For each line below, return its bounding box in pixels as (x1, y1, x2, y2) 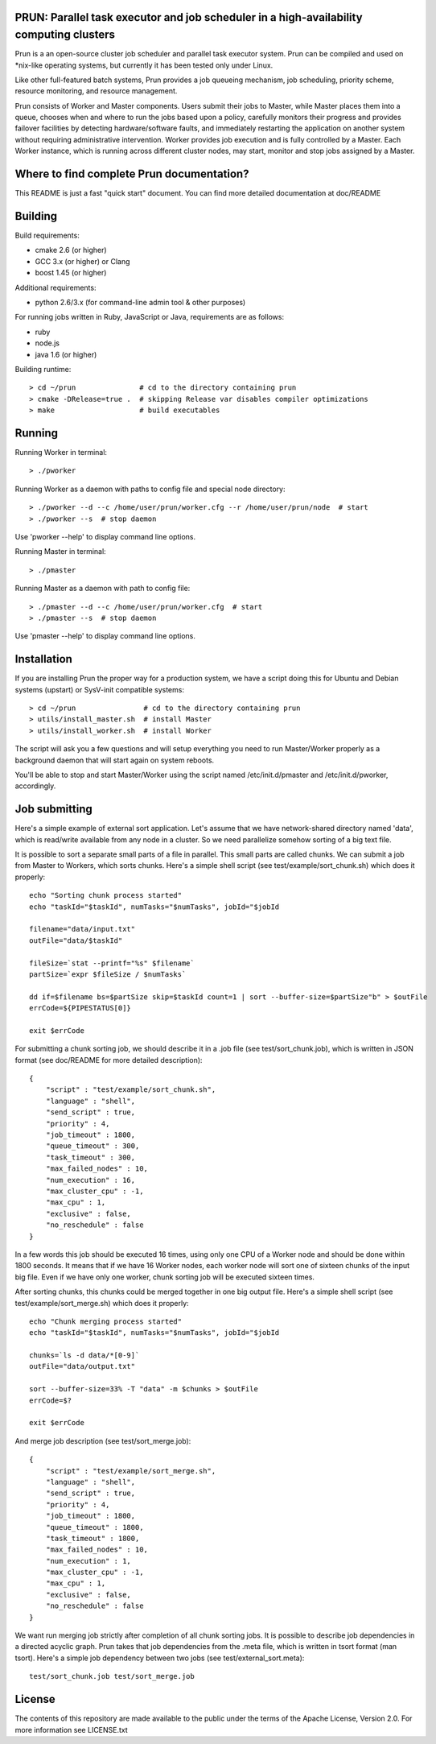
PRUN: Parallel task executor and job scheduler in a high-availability (14, 10, 363, 24)
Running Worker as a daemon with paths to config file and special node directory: (14, 484, 286, 494)
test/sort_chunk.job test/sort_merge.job (29, 1672, 195, 1681)
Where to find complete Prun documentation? (14, 167, 249, 181)
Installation (14, 652, 72, 666)
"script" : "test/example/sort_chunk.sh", (45, 1085, 216, 1094)
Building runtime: (14, 364, 72, 374)
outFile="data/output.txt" (29, 1362, 136, 1371)
